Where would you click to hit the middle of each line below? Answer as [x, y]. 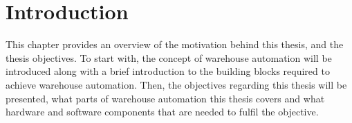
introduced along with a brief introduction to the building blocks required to [168, 71]
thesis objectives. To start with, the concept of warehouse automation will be [169, 57]
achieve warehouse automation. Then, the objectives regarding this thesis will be [176, 84]
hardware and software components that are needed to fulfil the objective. [162, 112]
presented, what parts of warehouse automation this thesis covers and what [165, 98]
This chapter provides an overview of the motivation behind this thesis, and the [175, 44]
